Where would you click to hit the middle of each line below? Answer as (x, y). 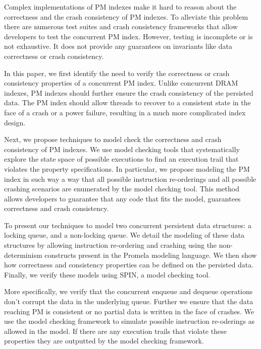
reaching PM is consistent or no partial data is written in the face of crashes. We (129, 311)
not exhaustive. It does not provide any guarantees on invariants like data (118, 46)
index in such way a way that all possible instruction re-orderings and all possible (130, 179)
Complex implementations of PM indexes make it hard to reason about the (120, 7)
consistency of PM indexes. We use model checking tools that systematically (122, 149)
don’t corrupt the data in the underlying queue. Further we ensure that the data (129, 301)
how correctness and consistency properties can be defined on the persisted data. (129, 265)
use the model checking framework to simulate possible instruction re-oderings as (129, 321)
